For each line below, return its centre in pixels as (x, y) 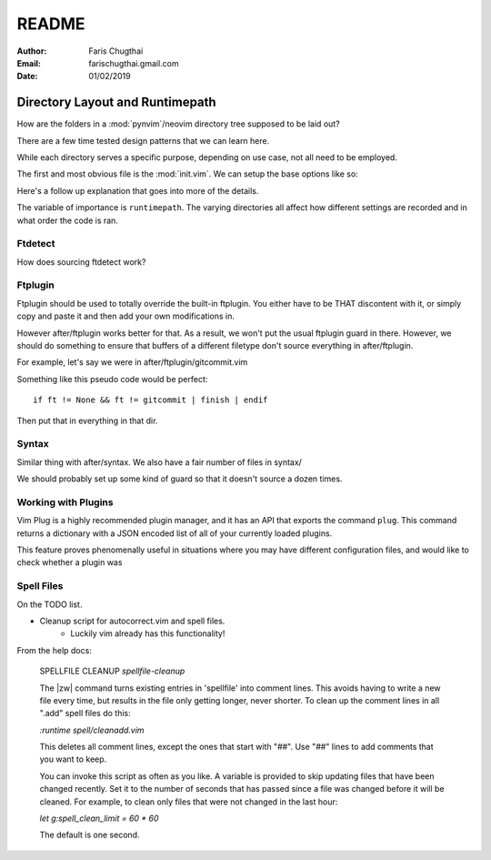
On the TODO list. (50, 604)
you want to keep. (73, 759)
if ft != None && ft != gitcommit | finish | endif (150, 400)
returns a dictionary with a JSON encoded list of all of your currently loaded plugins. (175, 533)
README (51, 24)
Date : (27, 76)
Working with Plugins (65, 502)
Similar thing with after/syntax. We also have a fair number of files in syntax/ (159, 462)
